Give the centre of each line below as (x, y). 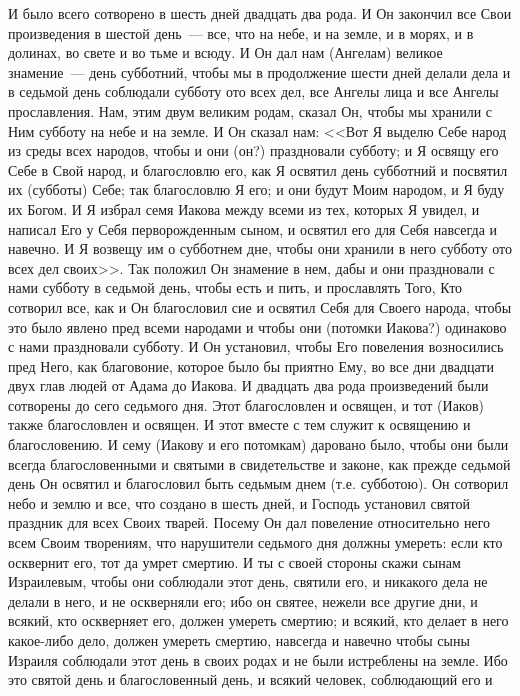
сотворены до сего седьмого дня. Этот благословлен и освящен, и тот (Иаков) (246, 404)
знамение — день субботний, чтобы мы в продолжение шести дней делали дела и (259, 71)
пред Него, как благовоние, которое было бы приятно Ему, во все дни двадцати (251, 365)
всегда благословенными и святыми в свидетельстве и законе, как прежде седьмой (259, 463)
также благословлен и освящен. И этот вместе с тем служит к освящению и (239, 424)
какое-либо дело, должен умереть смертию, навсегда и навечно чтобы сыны (239, 640)
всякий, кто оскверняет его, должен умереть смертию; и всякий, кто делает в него (258, 620)
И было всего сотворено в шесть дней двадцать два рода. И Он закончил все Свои (260, 13)
